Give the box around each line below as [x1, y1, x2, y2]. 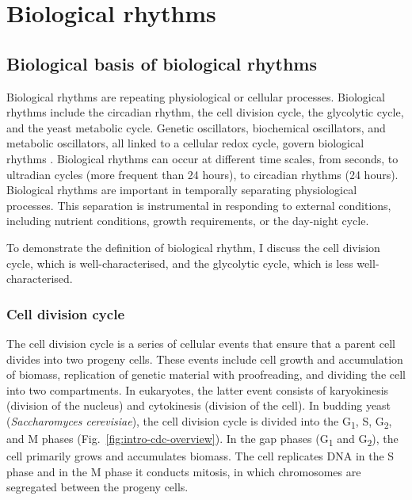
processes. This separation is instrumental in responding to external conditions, [6, 197, 391, 213]
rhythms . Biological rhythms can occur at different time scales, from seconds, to [6, 150, 399, 166]
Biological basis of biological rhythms [6, 51, 318, 75]
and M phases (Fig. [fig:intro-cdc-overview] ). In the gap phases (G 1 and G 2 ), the [6, 430, 399, 448]
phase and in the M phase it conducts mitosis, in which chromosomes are [6, 463, 361, 479]
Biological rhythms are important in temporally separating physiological [6, 181, 357, 198]
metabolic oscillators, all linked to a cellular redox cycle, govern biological [6, 135, 364, 151]
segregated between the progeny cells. [6, 479, 189, 495]
